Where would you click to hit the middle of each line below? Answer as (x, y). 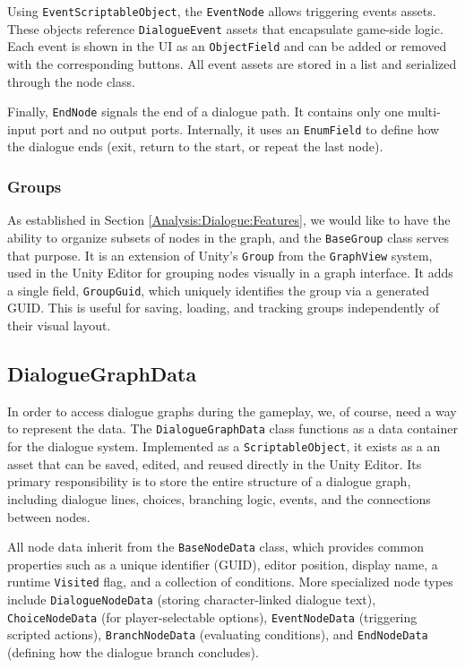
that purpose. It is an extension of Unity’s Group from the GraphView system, (220, 255)
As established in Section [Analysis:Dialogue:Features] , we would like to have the (229, 220)
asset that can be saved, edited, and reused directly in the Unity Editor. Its (215, 463)
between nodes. (49, 516)
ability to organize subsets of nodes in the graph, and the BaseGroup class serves (228, 237)
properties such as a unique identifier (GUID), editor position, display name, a (223, 564)
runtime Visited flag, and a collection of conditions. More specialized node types (230, 582)
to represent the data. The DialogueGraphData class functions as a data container (232, 428)
